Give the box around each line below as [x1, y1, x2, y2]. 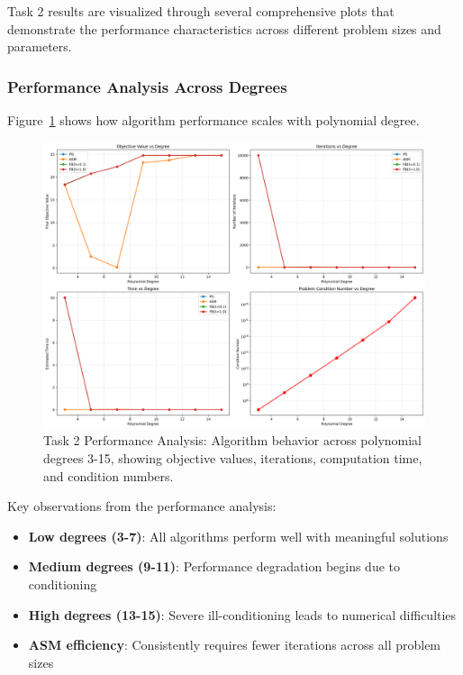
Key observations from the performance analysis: [7, 497, 277, 515]
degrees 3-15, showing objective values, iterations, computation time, [43, 448, 422, 467]
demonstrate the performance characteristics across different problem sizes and [7, 19, 441, 38]
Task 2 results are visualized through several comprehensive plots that [7, 2, 395, 20]
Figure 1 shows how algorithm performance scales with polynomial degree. [7, 111, 420, 129]
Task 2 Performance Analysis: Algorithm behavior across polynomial [43, 431, 422, 450]
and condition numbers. [43, 466, 174, 485]
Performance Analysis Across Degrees [7, 75, 287, 97]
